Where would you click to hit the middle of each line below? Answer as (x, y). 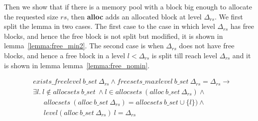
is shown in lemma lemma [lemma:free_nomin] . (77, 65)
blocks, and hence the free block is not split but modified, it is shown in (114, 36)
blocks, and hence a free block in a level (65, 55)
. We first (229, 16)
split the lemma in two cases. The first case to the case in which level (110, 26)
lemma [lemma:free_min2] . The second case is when (84, 46)
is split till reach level (185, 55)
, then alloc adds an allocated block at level (134, 16)
